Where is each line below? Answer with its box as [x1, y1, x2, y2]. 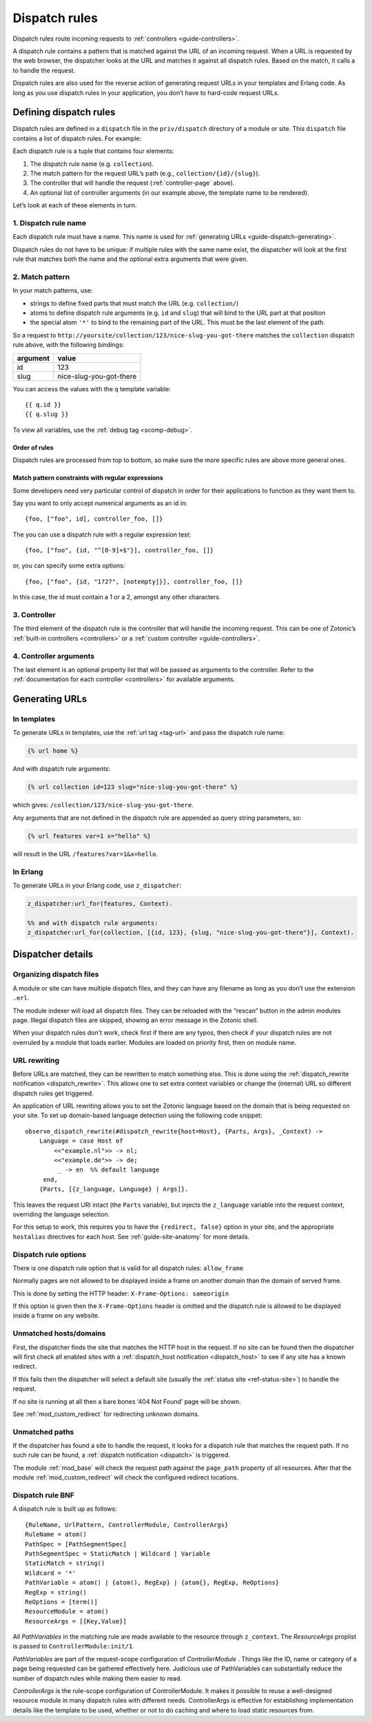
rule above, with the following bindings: [12, 341, 125, 349]
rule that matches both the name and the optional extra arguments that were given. [12, 255, 248, 263]
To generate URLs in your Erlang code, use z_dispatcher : [12, 881, 182, 889]
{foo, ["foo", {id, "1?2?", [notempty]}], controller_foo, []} [25, 577, 243, 585]
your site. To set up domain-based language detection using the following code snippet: [12, 1111, 263, 1119]
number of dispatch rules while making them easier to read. [12, 1674, 182, 1682]
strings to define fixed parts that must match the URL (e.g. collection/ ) [30, 299, 239, 307]
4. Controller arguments [12, 651, 95, 661]
